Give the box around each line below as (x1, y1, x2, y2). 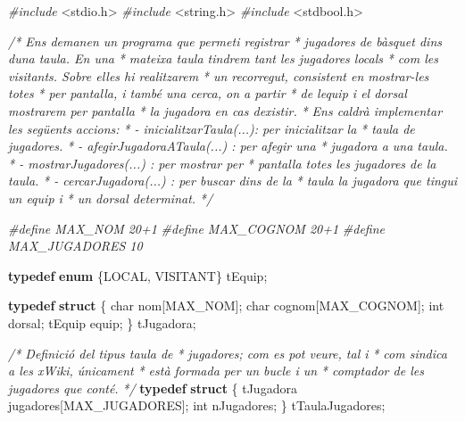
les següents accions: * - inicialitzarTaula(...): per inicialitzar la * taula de (8, 119, 415, 137)
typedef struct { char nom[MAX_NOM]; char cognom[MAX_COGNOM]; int (8, 296, 444, 315)
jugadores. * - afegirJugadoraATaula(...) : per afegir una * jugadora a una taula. (8, 136, 448, 155)
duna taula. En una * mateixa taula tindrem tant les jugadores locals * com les (8, 49, 438, 68)
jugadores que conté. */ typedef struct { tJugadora (8, 378, 297, 397)
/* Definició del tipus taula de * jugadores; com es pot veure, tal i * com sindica (8, 343, 447, 362)
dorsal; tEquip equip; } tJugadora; (8, 313, 196, 332)
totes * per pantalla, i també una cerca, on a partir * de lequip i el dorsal (8, 84, 407, 103)
